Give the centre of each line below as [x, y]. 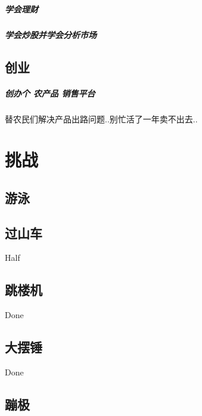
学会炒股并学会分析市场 [51, 34]
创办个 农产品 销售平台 [50, 93]
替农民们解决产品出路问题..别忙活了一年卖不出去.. [101, 118]
